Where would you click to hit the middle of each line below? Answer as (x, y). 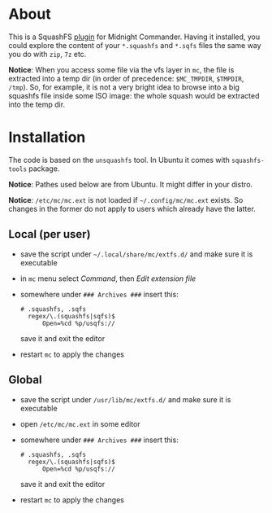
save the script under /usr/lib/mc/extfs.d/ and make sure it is (125, 399)
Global (25, 380)
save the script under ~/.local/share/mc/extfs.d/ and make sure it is (136, 254)
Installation (47, 137)
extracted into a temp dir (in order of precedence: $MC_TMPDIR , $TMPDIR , (126, 78)
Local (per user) (50, 234)
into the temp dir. (37, 104)
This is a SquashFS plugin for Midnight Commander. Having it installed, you (134, 37)
